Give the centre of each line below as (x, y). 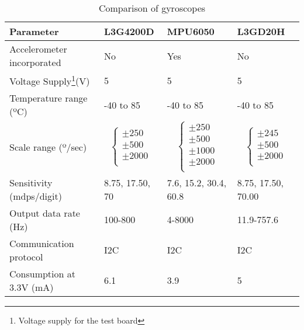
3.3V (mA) (32, 287)
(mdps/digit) (36, 196)
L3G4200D (129, 31)
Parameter (34, 31)
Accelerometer (38, 49)
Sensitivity (31, 182)
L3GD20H (261, 31)
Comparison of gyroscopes (152, 8)
